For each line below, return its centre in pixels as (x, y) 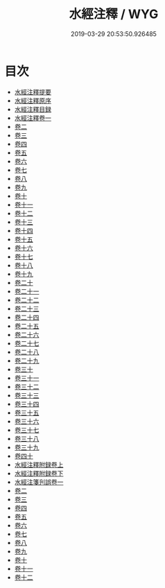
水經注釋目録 (33, 109)
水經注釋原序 (33, 101)
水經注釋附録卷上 (39, 465)
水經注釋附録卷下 (39, 473)
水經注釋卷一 (33, 118)
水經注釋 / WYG (114, 14)
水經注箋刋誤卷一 (39, 482)
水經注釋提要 (33, 92)
